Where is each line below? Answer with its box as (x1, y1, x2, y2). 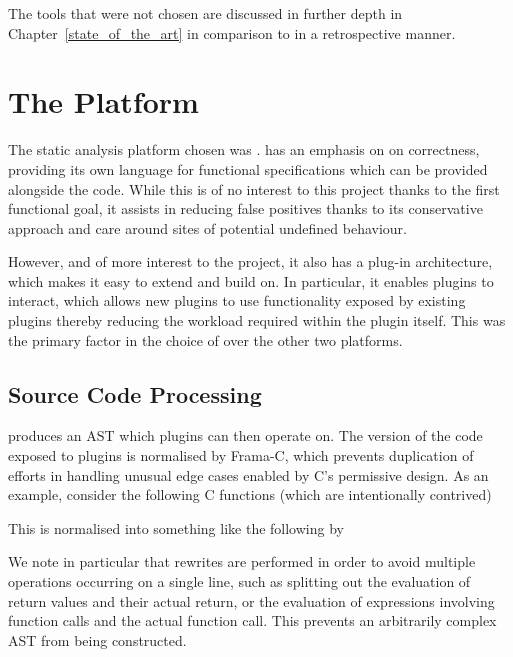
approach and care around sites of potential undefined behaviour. (8, 217, 407, 238)
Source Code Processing (8, 378, 262, 409)
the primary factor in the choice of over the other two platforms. (8, 329, 403, 350)
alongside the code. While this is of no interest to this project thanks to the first (8, 178, 500, 199)
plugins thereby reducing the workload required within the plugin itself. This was (8, 310, 506, 331)
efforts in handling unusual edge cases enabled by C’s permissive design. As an (8, 464, 489, 485)
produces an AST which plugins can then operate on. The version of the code (8, 425, 483, 446)
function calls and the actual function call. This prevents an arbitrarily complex (8, 610, 497, 631)
